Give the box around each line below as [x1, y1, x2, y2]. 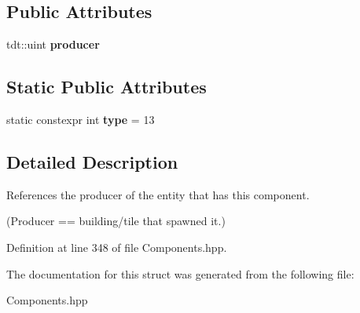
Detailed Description [6, 149, 178, 173]
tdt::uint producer [6, 36, 100, 53]
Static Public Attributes [6, 75, 207, 99]
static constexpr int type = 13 [6, 111, 155, 127]
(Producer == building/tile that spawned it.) [6, 213, 226, 229]
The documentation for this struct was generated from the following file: [6, 265, 354, 282]
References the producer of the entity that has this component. [6, 186, 310, 202]
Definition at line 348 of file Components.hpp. [6, 238, 227, 255]
